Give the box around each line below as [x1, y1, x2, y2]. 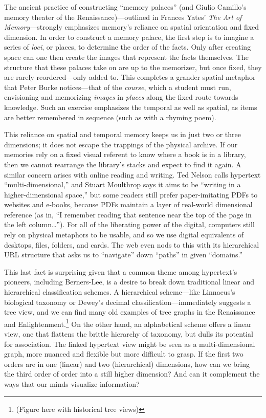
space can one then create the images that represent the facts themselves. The [4, 51, 249, 62]
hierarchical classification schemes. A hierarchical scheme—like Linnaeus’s [4, 287, 235, 297]
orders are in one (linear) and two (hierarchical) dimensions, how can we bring [4, 358, 250, 369]
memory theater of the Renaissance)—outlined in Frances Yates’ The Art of [4, 11, 242, 22]
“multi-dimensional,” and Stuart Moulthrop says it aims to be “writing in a [4, 179, 241, 190]
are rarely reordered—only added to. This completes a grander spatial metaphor [4, 72, 256, 82]
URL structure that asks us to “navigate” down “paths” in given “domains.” [4, 249, 243, 260]
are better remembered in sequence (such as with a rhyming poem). [4, 112, 216, 122]
